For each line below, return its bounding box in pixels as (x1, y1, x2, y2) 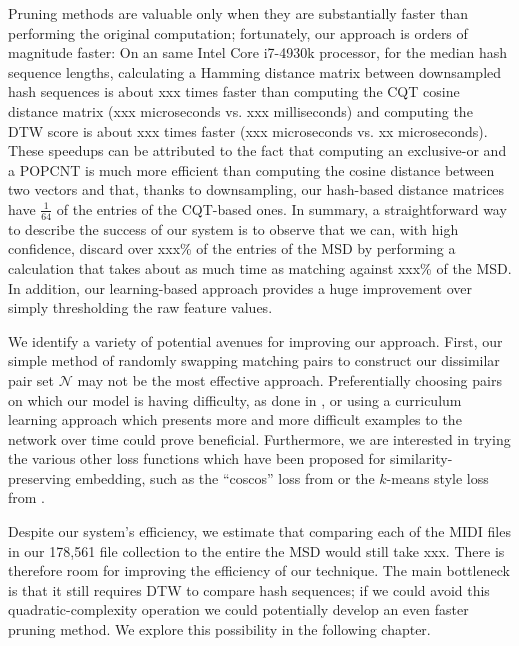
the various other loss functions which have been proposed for (8, 448, 386, 469)
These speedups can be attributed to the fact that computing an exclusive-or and (8, 140, 507, 161)
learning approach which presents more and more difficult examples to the (8, 409, 462, 430)
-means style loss (386, 467, 489, 488)
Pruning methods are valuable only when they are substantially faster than (8, 3, 468, 23)
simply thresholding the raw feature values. (8, 297, 273, 318)
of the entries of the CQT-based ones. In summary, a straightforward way (56, 198, 507, 219)
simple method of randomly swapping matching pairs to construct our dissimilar (8, 350, 500, 371)
